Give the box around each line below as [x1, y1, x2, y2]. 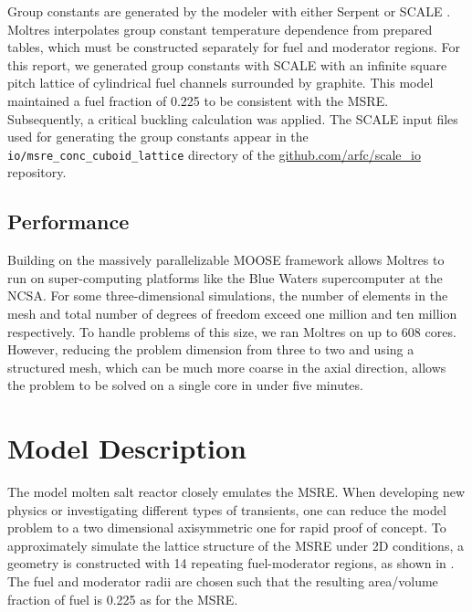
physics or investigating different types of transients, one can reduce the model [7, 500, 446, 519]
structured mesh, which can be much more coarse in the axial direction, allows [7, 357, 446, 376]
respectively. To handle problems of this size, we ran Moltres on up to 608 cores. [7, 322, 456, 341]
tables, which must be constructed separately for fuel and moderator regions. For [7, 37, 460, 57]
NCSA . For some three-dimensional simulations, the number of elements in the [7, 286, 448, 305]
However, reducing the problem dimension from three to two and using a [7, 340, 414, 359]
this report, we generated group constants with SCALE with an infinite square [7, 55, 447, 74]
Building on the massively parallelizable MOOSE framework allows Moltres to [7, 250, 445, 269]
